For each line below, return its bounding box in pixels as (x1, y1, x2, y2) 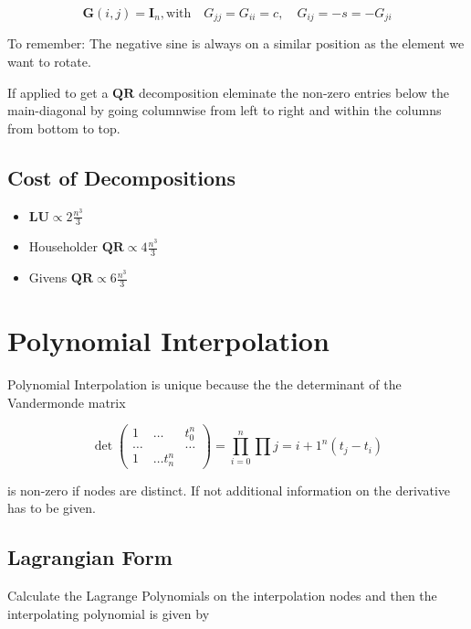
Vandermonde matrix (7, 392, 126, 411)
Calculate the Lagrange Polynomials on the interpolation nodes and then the (7, 586, 437, 605)
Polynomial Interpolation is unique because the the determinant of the (7, 375, 402, 394)
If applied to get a (7, 82, 109, 101)
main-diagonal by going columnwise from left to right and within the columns (7, 101, 442, 120)
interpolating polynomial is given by (7, 603, 210, 623)
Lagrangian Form (7, 543, 173, 571)
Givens (28, 268, 68, 287)
